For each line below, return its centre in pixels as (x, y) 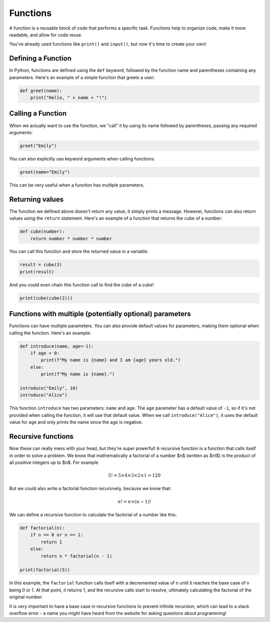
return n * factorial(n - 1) (76, 556)
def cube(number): (42, 232)
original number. (26, 597)
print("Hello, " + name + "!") (68, 98)
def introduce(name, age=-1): (57, 346)
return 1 (51, 542)
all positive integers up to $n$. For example (54, 462)
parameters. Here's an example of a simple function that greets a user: (82, 77)
